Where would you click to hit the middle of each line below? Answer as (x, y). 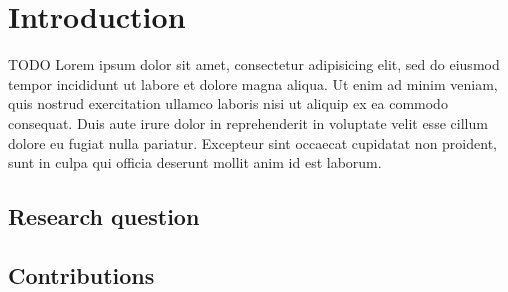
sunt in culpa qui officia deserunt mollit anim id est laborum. (195, 162)
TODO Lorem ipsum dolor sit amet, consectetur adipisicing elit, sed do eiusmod (254, 64)
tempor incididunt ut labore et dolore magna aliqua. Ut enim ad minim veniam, (253, 83)
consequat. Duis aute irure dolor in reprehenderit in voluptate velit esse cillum (248, 122)
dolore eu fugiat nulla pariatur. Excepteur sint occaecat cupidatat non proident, (252, 142)
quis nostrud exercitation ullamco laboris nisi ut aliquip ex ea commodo (228, 103)
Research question (104, 216)
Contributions (81, 274)
